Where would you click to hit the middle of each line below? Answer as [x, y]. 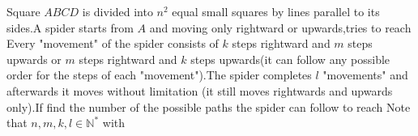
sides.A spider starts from [70, 27]
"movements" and [365, 75]
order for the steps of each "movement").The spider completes [159, 75]
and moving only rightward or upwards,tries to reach [280, 27]
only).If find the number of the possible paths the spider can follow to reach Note [209, 106]
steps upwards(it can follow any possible [290, 59]
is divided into [117, 11]
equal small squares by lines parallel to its [276, 11]
